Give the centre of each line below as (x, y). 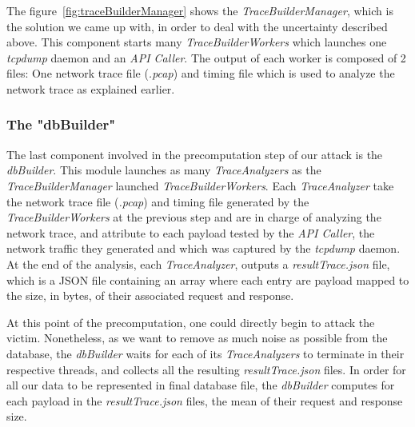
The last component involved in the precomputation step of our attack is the (195, 154)
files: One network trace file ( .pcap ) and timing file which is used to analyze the (201, 73)
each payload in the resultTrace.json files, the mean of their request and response (205, 400)
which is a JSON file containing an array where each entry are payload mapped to (208, 279)
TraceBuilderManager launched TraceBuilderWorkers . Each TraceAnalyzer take (200, 185)
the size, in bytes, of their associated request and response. (150, 295)
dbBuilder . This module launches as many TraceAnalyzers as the (164, 170)
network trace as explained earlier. (91, 88)
